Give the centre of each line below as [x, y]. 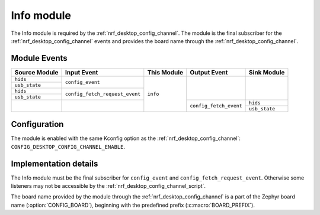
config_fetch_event [216, 105]
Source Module [36, 72]
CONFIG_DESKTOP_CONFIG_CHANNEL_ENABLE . [68, 146]
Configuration [37, 124]
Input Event [81, 72]
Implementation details [55, 163]
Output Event [209, 72]
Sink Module [267, 72]
